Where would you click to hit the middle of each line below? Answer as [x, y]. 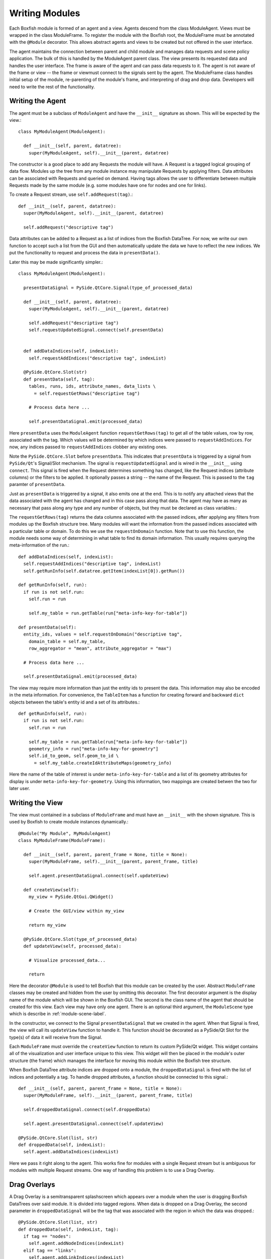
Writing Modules [45, 13]
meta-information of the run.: [39, 545]
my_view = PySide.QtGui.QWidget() [71, 897]
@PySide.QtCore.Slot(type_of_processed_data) [80, 939]
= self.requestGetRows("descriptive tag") [87, 393]
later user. [20, 788]
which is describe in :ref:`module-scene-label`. [58, 1014]
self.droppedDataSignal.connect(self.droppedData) [87, 1110]
